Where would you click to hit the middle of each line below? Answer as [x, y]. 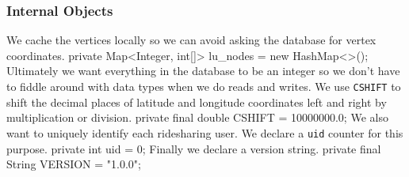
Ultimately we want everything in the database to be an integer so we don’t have [203, 71]
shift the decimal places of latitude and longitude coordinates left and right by [197, 102]
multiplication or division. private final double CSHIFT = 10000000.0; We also [197, 117]
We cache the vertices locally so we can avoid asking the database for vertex [191, 40]
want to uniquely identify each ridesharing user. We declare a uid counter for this [205, 132]
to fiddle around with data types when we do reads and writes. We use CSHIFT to [204, 86]
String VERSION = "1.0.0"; [74, 164]
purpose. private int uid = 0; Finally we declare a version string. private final [194, 148]
